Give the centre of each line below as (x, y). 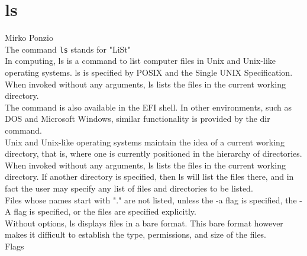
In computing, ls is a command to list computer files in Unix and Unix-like (140, 61)
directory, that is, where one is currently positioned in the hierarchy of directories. (153, 153)
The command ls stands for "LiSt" (68, 49)
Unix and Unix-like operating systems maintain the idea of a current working (145, 142)
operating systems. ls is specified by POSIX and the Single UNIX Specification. (149, 72)
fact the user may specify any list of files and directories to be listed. (129, 188)
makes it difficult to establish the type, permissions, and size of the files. (136, 234)
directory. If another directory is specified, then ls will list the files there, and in (149, 176)
